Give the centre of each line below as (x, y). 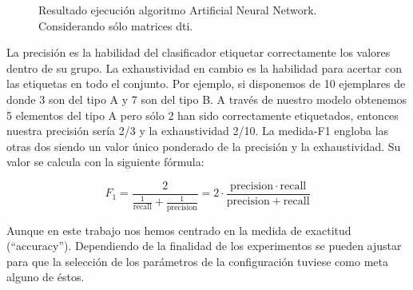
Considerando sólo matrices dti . (116, 25)
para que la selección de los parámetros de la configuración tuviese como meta (197, 261)
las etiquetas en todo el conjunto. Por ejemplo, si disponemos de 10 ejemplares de (206, 83)
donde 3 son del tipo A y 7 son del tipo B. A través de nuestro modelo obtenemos (207, 99)
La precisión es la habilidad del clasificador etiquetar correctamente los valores (199, 52)
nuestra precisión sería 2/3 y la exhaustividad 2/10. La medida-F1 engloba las (198, 131)
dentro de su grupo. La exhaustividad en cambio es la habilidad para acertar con (204, 68)
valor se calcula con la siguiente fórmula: (105, 162)
